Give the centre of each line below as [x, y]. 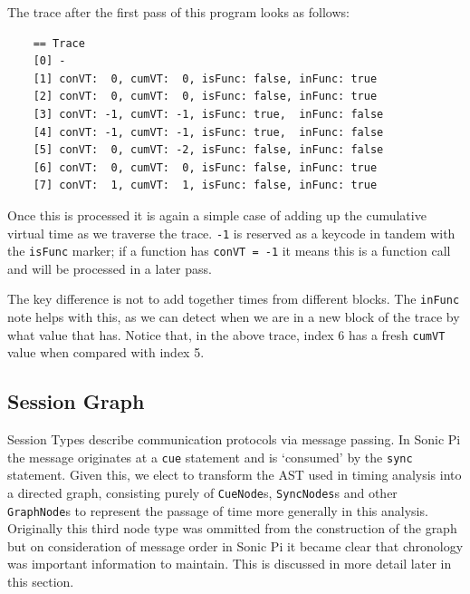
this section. [41, 582]
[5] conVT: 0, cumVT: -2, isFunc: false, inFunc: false [208, 150]
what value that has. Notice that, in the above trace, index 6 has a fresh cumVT [226, 334]
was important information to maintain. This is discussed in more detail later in [230, 564]
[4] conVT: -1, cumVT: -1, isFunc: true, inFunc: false [208, 132]
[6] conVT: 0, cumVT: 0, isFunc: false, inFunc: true [205, 167]
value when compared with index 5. [106, 352]
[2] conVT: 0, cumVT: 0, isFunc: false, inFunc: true [205, 97]
